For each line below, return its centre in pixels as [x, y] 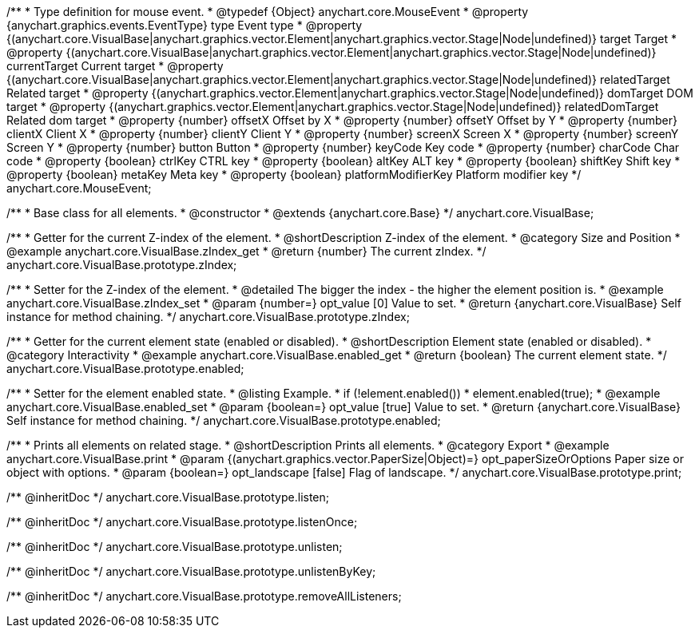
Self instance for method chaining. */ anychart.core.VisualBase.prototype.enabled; [224, 420]
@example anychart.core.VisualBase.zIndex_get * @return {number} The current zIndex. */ [246, 251]
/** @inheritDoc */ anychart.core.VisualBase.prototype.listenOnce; [182, 522]
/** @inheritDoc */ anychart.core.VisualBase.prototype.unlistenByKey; [191, 571]
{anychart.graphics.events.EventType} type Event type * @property [185, 25]
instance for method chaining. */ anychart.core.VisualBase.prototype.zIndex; [208, 317]
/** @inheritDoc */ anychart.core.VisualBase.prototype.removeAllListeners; [204, 596]
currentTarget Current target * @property [115, 66]
